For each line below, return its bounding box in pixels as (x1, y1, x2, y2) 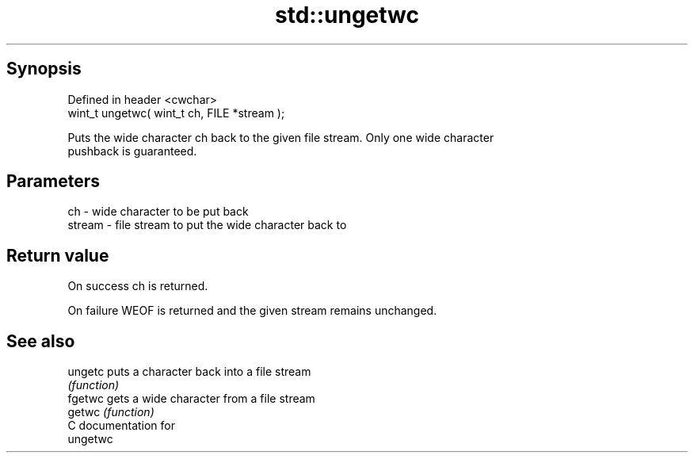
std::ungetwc (275, 2, 419, 29)
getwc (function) (67, 405, 154, 419)
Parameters (6, 171, 100, 192)
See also (6, 331, 75, 351)
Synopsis (6, 59, 82, 79)
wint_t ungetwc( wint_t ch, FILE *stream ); (67, 105, 285, 120)
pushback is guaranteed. (67, 143, 197, 158)
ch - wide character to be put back (67, 205, 249, 219)
